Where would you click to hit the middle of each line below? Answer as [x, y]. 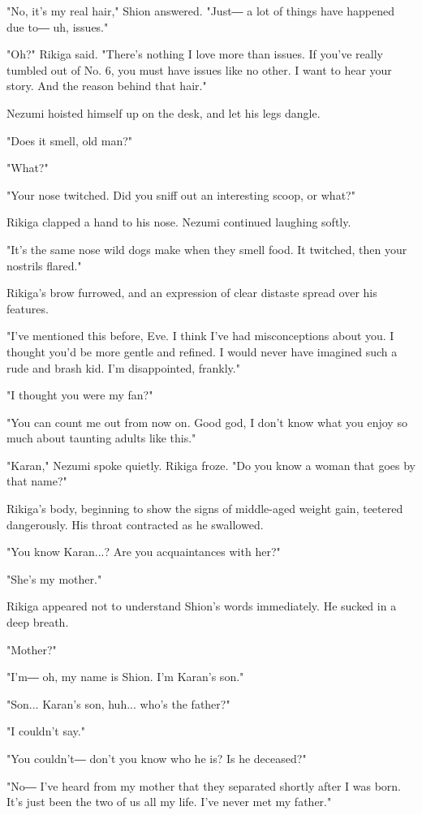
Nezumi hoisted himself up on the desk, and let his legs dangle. [164, 112]
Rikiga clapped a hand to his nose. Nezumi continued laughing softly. [179, 222]
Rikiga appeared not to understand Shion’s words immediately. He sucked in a [202, 606]
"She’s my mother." [54, 578]
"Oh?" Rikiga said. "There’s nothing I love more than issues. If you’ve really [195, 54]
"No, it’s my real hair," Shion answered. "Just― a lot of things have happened [200, 11]
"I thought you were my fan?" [80, 395]
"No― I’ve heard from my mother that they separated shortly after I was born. [204, 785]
